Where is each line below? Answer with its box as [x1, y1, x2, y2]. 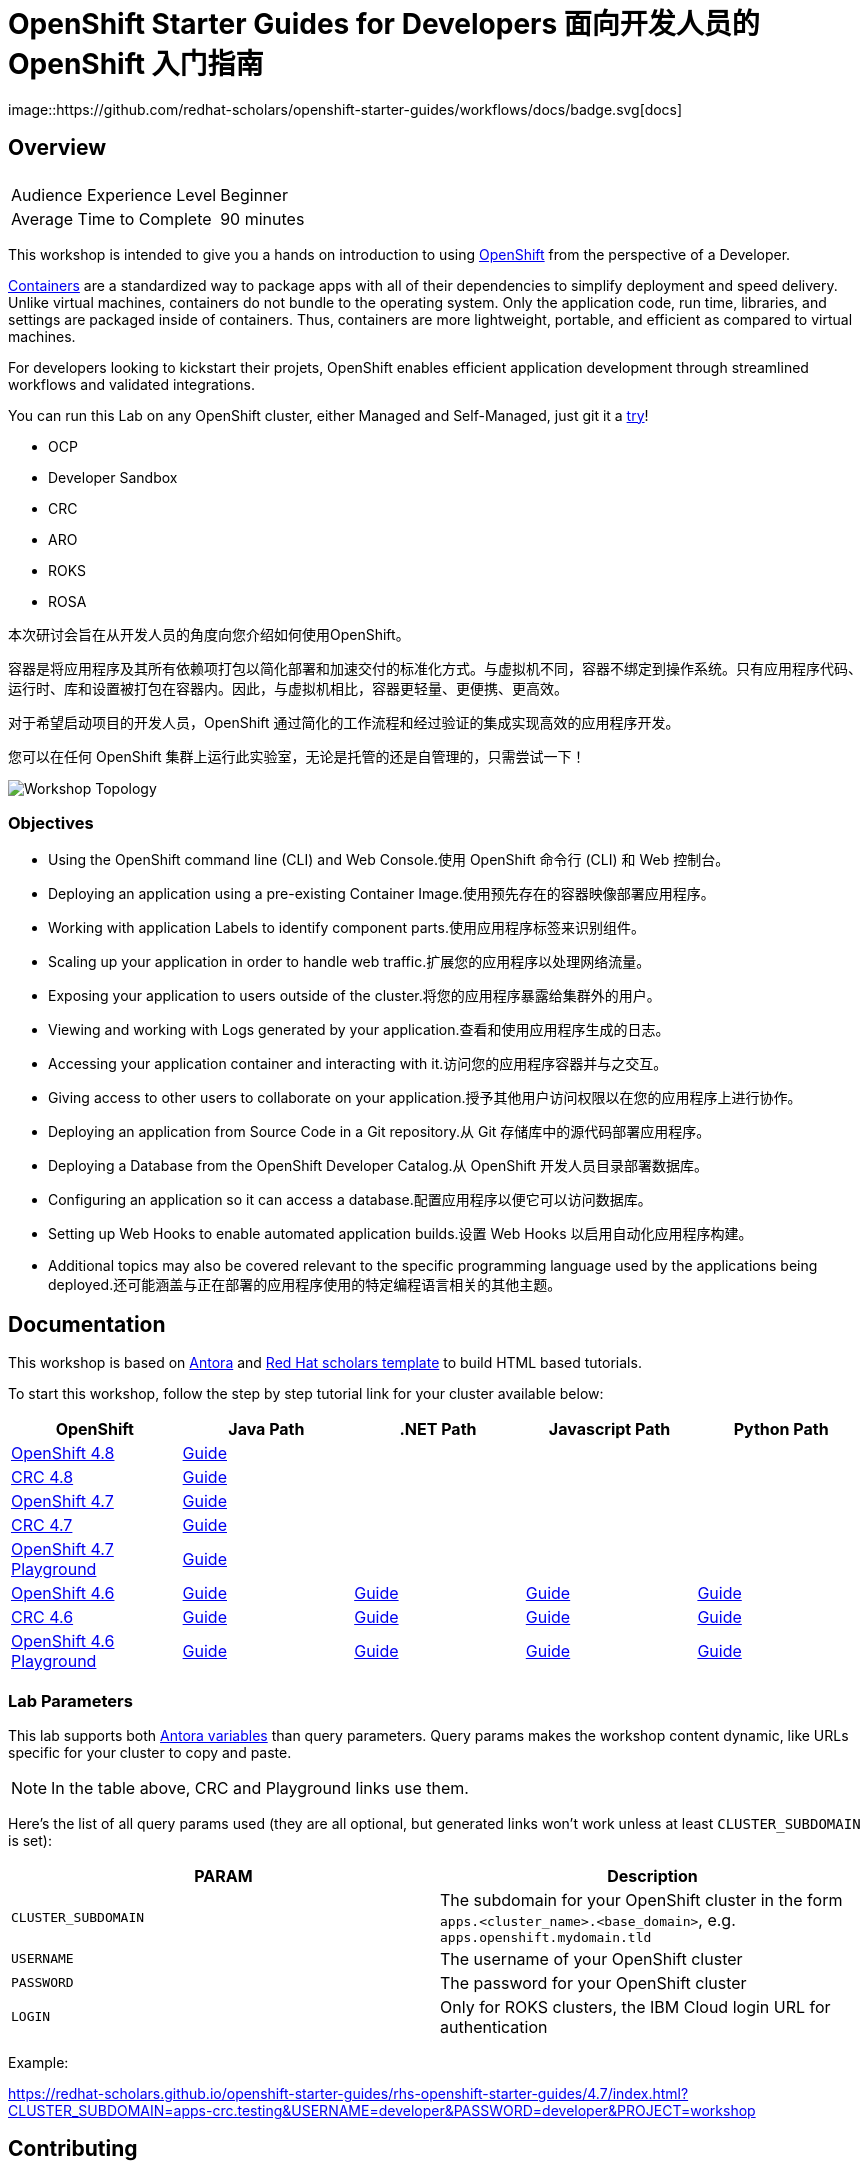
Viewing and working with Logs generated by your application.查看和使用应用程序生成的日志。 [48, 1021, 670, 1039]
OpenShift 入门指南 [8, 47, 264, 81]
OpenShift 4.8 [11, 1443, 115, 1464]
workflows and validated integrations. [8, 375, 255, 393]
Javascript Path [548, 1419, 671, 1440]
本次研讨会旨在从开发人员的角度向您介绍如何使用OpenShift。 [8, 625, 410, 643]
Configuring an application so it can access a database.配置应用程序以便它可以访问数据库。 [48, 1191, 652, 1209]
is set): [8, 1831, 52, 1849]
